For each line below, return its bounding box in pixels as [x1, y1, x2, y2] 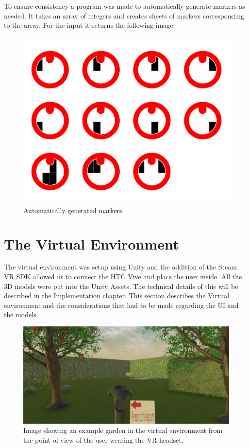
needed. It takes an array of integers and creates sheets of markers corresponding [4, 10, 245, 20]
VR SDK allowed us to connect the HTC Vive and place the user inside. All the [4, 271, 242, 282]
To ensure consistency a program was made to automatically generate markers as [4, 1, 245, 11]
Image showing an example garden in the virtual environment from [23, 425, 223, 435]
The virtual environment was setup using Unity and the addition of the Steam [4, 262, 237, 272]
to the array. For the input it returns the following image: [4, 20, 175, 30]
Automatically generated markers [23, 205, 122, 215]
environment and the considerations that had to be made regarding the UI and [4, 300, 239, 310]
